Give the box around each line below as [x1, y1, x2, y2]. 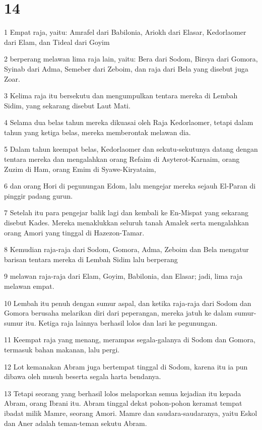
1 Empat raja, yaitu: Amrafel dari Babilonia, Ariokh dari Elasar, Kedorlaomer [4, 27, 246, 37]
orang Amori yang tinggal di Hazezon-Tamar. [4, 227, 145, 237]
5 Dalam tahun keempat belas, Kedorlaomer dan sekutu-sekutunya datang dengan [4, 144, 258, 154]
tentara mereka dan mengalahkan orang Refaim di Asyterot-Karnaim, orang [4, 154, 240, 164]
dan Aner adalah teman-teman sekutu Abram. [4, 417, 147, 428]
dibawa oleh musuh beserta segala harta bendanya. [4, 371, 161, 382]
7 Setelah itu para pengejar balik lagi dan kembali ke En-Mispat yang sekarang [4, 207, 249, 218]
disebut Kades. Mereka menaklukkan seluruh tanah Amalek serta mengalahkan [4, 217, 249, 228]
